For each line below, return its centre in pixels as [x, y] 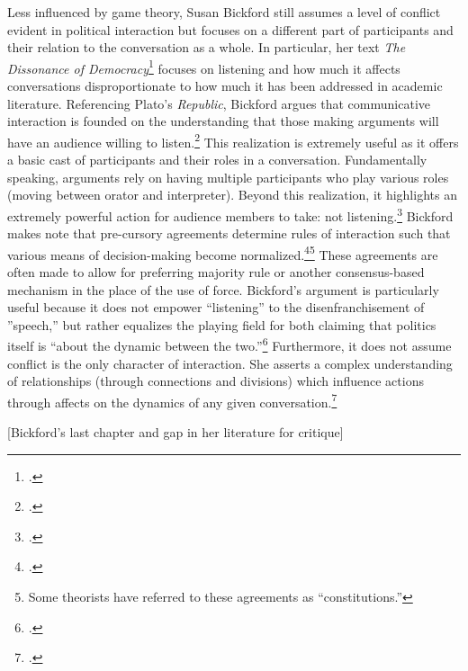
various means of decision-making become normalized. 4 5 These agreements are [223, 253]
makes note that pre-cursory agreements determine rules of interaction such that [229, 233]
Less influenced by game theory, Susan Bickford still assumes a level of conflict [224, 12]
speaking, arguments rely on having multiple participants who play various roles [228, 177]
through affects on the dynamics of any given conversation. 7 [172, 400]
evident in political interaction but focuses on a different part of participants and [230, 29]
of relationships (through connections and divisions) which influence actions [216, 381]
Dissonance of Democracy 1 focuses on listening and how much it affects [204, 67]
